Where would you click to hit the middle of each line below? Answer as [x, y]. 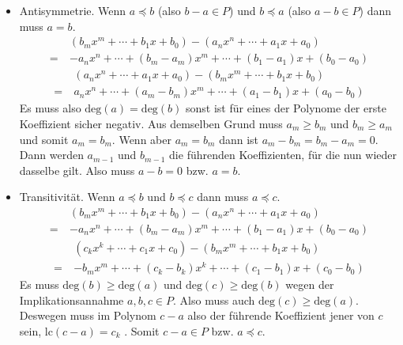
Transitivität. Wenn [67, 197]
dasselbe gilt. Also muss [77, 170]
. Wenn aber [141, 139]
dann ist [239, 139]
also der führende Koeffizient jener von [281, 315]
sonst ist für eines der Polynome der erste [286, 108]
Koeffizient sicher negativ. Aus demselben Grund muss [151, 123]
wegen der [310, 284]
